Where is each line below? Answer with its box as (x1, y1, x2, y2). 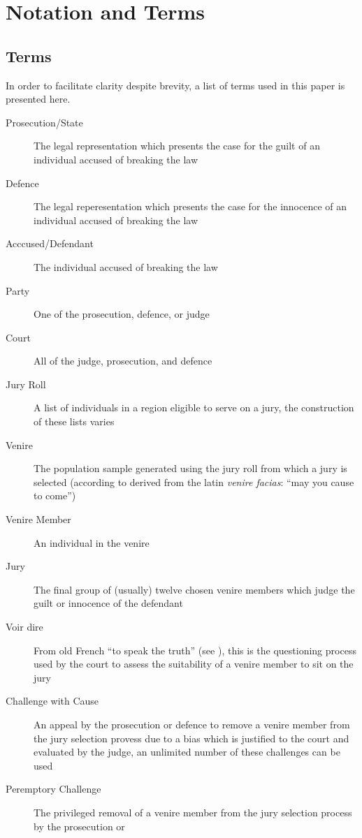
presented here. (6, 91, 71, 106)
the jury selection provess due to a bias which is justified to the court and (34, 730, 349, 745)
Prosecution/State (6, 115, 83, 129)
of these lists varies (34, 414, 115, 429)
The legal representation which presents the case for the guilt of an (34, 138, 320, 153)
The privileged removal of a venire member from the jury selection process (34, 804, 352, 819)
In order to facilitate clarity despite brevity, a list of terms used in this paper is (6, 78, 345, 92)
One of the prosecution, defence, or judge (34, 307, 210, 321)
